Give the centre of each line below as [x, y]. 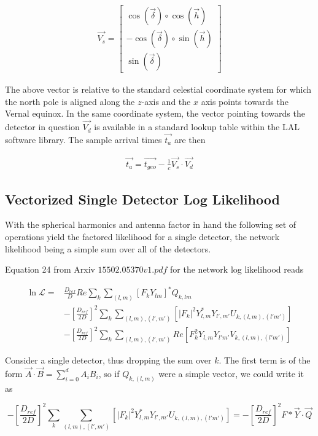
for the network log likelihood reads [237, 269]
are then [190, 139]
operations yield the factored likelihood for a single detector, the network [142, 237]
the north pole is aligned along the [70, 101]
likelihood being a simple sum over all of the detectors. [108, 248]
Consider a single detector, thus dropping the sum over [108, 360]
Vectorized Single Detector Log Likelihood [142, 199]
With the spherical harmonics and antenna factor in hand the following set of [151, 224]
